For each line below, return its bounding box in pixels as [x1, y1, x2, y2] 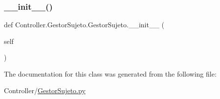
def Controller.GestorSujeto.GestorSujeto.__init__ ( [4, 20, 165, 30]
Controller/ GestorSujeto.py [4, 85, 86, 95]
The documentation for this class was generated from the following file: [4, 69, 217, 79]
